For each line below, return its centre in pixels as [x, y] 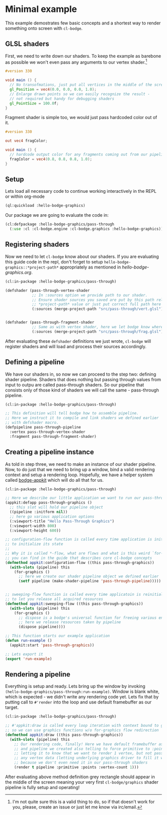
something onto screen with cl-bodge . [44, 28]
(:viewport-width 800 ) [33, 526]
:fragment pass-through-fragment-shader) [53, 436]
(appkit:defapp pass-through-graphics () [49, 503]
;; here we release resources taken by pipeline [70, 622]
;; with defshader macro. [32, 423]
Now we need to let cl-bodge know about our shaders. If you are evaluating [82, 256]
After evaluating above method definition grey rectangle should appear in [80, 777]
